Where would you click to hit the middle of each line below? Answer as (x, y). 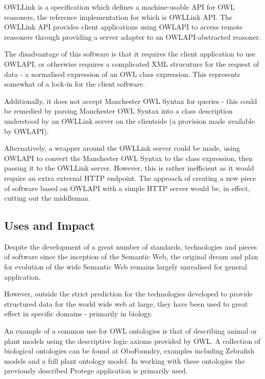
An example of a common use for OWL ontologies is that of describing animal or (131, 331)
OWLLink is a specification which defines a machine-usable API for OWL (119, 7)
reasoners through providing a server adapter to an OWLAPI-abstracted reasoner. (132, 36)
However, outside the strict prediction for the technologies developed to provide (128, 294)
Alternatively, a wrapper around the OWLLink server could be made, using (122, 148)
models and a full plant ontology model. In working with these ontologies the (125, 360)
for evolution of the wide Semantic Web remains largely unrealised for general (126, 267)
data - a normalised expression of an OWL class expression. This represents (122, 74)
